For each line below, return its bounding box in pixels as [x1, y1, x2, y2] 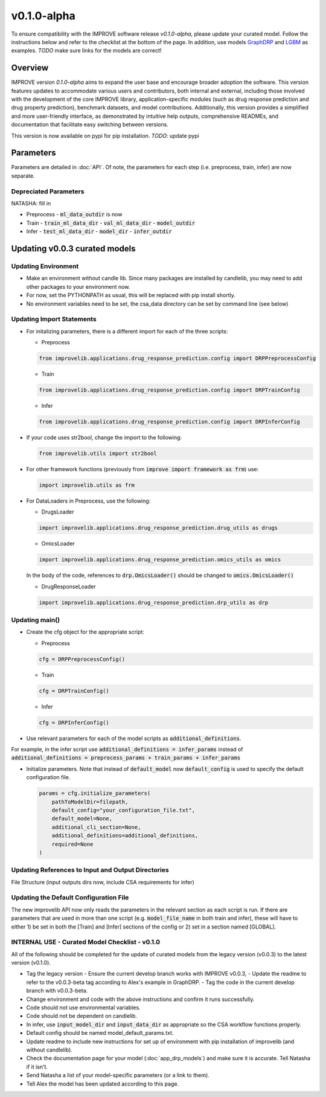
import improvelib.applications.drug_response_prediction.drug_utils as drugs [39, 524, 278, 532]
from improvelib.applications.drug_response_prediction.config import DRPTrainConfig [39, 387, 300, 393]
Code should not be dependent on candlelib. [26, 1012, 138, 1020]
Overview [11, 63, 49, 73]
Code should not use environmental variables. [26, 1004, 141, 1011]
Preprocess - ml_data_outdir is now [26, 211, 123, 218]
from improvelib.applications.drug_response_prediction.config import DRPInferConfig [39, 418, 300, 425]
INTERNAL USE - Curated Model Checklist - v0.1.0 [11, 938, 161, 947]
